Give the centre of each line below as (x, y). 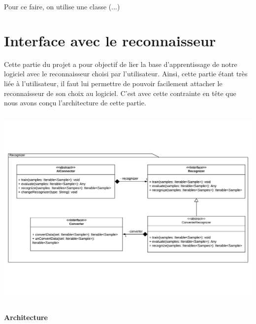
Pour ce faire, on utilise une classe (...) (62, 6)
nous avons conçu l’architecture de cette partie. (75, 103)
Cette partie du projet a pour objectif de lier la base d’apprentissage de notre (121, 64)
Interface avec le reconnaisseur (110, 40)
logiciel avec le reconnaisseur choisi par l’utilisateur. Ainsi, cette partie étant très (126, 74)
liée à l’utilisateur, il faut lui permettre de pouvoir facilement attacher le (113, 83)
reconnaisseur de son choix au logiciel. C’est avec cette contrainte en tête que (120, 93)
